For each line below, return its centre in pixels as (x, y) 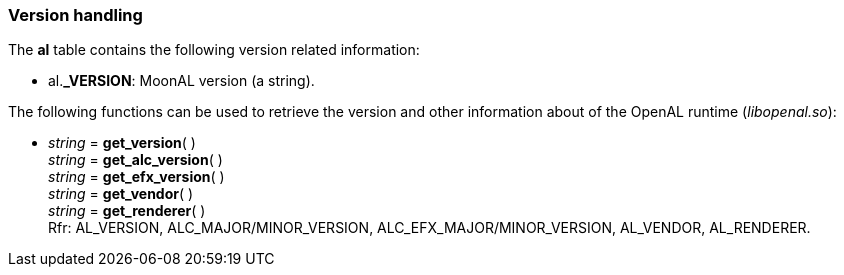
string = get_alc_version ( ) (135, 160)
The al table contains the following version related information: (214, 50)
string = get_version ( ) (122, 143)
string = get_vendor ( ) (121, 194)
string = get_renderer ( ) (127, 211)
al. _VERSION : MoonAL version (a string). (181, 81)
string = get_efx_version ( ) (136, 177)
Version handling (75, 15)
